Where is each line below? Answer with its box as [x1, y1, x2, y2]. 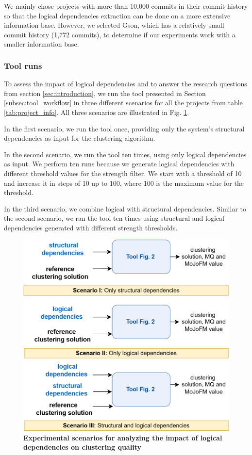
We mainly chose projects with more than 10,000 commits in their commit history [4, 1, 248, 11]
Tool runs [4, 59, 42, 71]
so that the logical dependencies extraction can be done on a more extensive [4, 10, 231, 20]
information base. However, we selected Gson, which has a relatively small [4, 20, 224, 30]
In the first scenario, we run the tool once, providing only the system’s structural [4, 123, 245, 133]
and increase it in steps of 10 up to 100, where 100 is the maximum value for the [4, 178, 244, 188]
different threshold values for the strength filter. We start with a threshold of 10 [4, 168, 242, 178]
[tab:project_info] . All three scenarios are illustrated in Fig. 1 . [4, 107, 189, 117]
